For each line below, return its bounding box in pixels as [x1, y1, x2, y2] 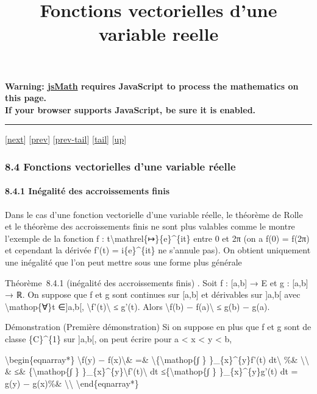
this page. [5, 91, 47, 104]
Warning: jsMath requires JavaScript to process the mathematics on [5, 79, 299, 92]
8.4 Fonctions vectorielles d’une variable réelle [5, 158, 236, 174]
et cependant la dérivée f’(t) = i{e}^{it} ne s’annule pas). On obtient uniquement [5, 244, 311, 256]
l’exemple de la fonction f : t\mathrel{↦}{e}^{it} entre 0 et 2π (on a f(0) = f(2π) [5, 231, 310, 244]
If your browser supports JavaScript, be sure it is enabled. [5, 103, 256, 116]
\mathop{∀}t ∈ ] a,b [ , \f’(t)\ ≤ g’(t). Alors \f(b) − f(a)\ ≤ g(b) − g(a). [5, 300, 270, 312]
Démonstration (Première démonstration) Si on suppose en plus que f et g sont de [5, 320, 312, 333]
